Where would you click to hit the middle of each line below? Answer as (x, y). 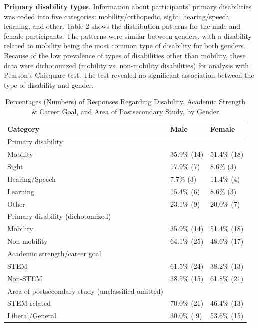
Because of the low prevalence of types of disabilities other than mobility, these (125, 55)
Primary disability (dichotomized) (59, 216)
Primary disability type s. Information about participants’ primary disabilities (128, 6)
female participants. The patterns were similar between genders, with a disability (128, 36)
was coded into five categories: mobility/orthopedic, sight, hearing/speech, (118, 16)
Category (24, 129)
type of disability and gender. (49, 85)
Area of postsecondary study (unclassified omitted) (85, 291)
